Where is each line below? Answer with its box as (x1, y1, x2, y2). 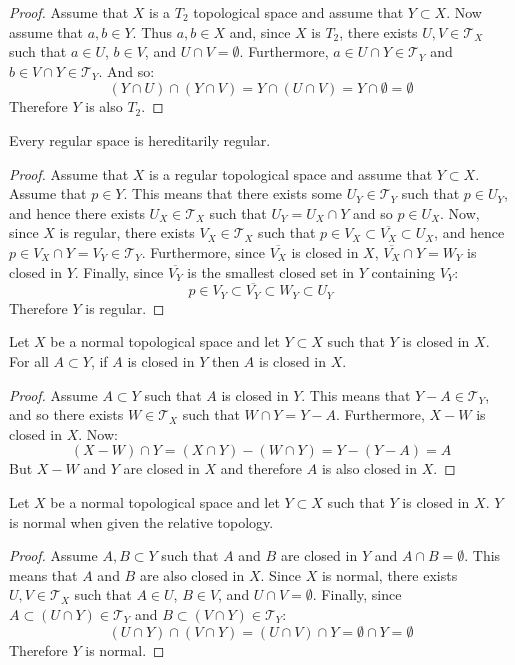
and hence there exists (9, 202, 145, 223)
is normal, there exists (321, 564, 458, 585)
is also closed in (321, 458, 418, 479)
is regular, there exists (59, 222, 195, 243)
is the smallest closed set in (187, 261, 355, 282)
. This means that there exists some (123, 183, 343, 204)
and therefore (220, 458, 303, 479)
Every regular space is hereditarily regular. (9, 129, 271, 150)
